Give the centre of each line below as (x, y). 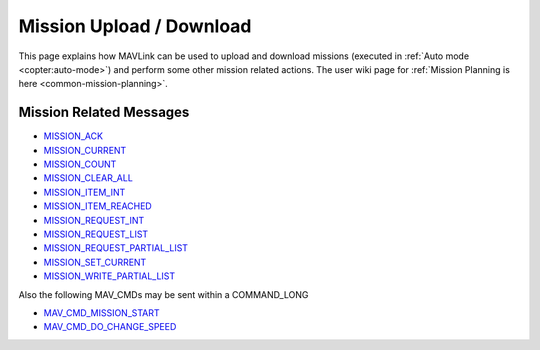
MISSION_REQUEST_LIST (96, 234)
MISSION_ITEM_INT (84, 192)
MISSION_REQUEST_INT (94, 220)
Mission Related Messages (104, 112)
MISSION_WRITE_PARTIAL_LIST (109, 276)
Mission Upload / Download (135, 26)
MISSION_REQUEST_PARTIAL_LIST (116, 248)
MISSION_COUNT (80, 164)
